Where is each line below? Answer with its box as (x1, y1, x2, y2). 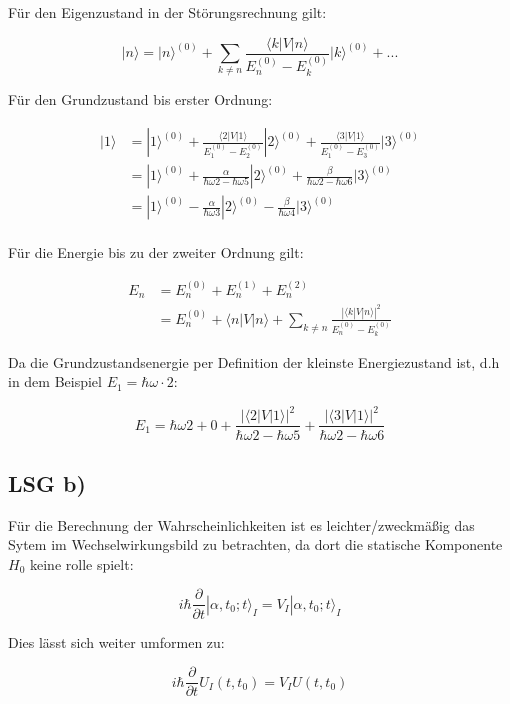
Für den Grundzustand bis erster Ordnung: (8, 89, 273, 110)
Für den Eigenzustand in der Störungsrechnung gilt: (8, 2, 327, 22)
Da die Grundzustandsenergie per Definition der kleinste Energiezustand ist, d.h (8, 351, 500, 372)
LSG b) (8, 467, 86, 498)
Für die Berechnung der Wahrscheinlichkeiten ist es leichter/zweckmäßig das (8, 514, 475, 535)
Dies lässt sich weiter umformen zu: (8, 631, 225, 652)
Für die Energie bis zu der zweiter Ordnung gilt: (8, 242, 304, 263)
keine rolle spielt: (29, 553, 134, 574)
